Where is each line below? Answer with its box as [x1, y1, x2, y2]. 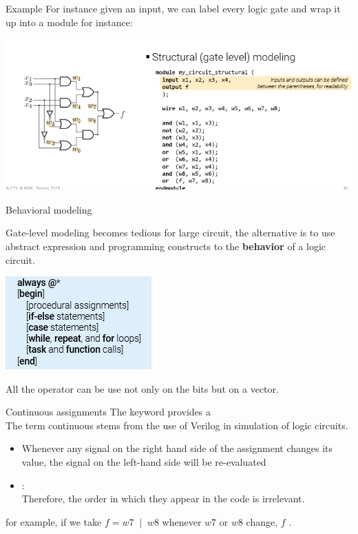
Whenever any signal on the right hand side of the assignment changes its [21, 441, 333, 455]
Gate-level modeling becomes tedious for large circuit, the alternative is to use [6, 225, 335, 240]
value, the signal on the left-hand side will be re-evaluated [21, 455, 266, 469]
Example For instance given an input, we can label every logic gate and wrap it [6, 1, 341, 15]
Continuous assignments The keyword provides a [6, 404, 211, 419]
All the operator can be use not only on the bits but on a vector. [6, 381, 279, 396]
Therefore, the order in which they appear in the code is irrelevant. [21, 491, 305, 506]
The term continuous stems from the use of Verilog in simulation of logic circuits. [6, 418, 348, 432]
